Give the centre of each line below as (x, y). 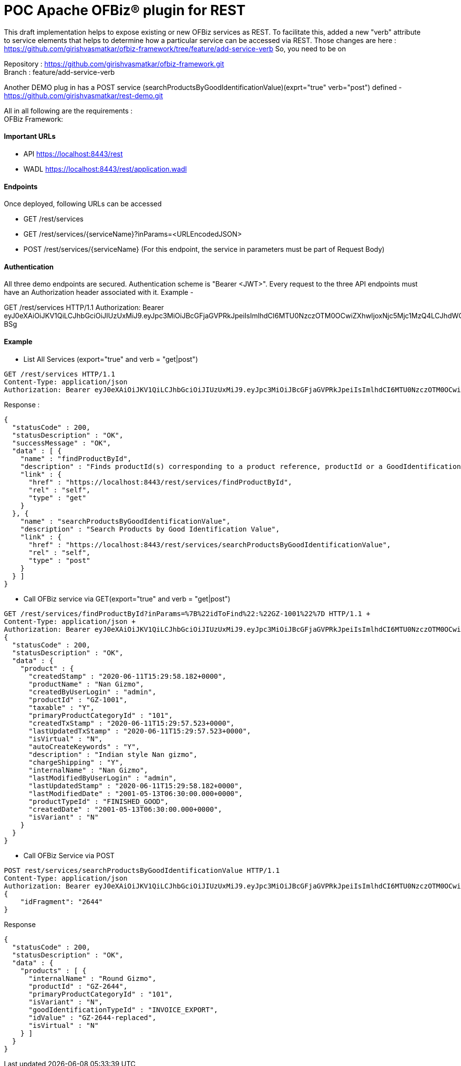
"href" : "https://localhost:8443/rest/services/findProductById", (160, 482)
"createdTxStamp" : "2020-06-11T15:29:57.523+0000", (132, 723)
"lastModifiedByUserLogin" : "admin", (103, 778)
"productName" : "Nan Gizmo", (86, 684)
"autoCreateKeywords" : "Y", (84, 746)
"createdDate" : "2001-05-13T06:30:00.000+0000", (125, 809)
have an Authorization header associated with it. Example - (99, 292)
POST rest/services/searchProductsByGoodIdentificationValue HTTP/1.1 (142, 870)
